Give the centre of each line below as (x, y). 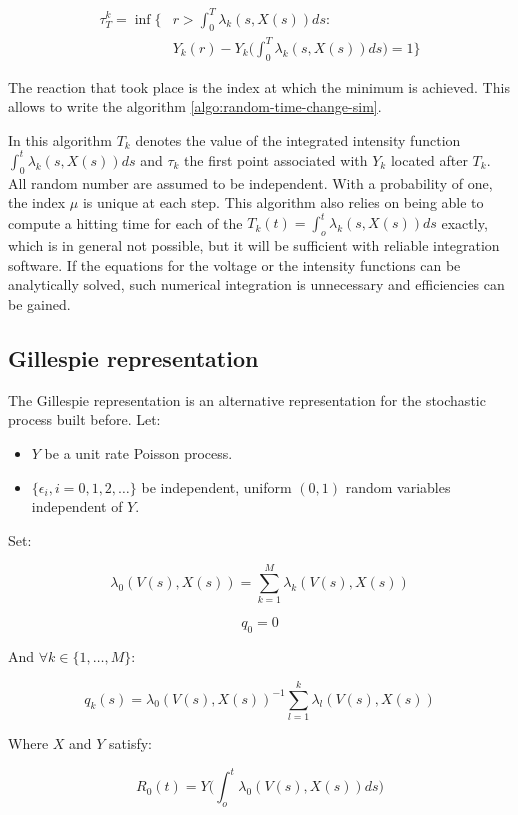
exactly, (464, 222)
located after (429, 159)
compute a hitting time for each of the (125, 222)
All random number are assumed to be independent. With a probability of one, (250, 182)
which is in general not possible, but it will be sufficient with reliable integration (254, 245)
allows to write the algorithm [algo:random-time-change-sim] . (195, 106)
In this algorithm (60, 139)
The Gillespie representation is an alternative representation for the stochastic (247, 399)
